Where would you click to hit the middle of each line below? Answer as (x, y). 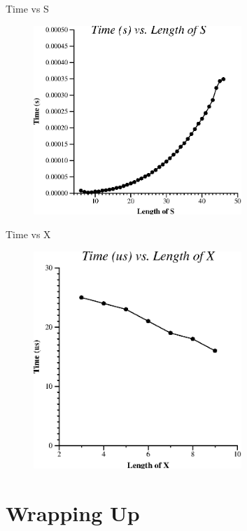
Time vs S (27, 8)
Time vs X (28, 234)
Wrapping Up (73, 513)
